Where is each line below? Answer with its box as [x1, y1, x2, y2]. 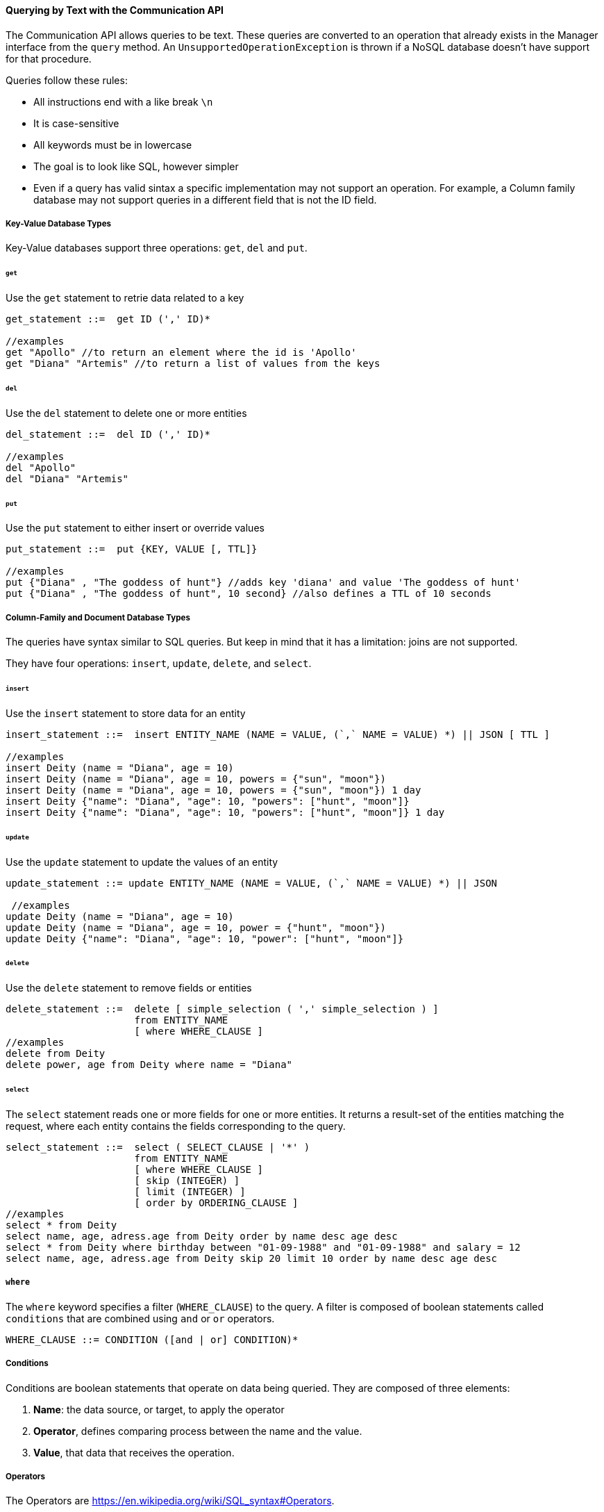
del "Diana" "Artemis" [6, 472, 129, 484]
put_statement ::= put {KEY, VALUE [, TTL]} [6, 543, 258, 555]
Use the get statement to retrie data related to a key [6, 292, 244, 304]
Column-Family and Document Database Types [6, 612, 191, 623]
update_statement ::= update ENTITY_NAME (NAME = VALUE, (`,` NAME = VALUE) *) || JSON [6, 877, 498, 889]
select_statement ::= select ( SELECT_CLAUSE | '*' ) [6, 1141, 310, 1153]
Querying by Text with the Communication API [6, 4, 224, 16]
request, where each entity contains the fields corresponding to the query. [6, 1119, 346, 1132]
